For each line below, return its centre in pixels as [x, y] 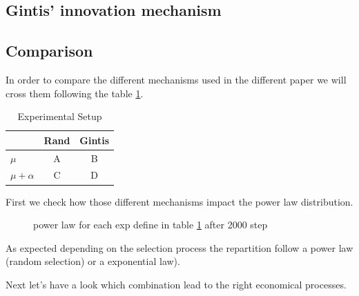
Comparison [49, 51]
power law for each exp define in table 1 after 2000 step [151, 225]
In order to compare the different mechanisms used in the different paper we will [176, 79]
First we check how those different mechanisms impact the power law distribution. [179, 201]
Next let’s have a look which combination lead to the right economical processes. [176, 284]
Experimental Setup [60, 116]
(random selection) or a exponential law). [93, 261]
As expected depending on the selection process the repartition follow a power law [179, 247]
